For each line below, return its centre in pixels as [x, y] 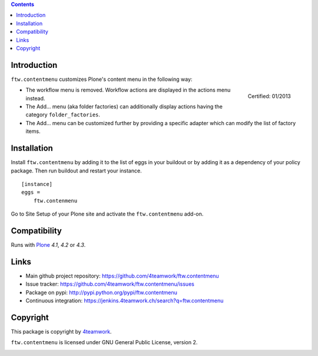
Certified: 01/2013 [269, 96]
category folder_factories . [63, 115]
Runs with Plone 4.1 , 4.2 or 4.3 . [48, 244]
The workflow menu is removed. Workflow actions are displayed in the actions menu [128, 90]
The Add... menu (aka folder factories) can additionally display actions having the [124, 107]
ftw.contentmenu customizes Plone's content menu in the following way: [102, 79]
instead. [35, 98]
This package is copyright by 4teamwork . [61, 331]
